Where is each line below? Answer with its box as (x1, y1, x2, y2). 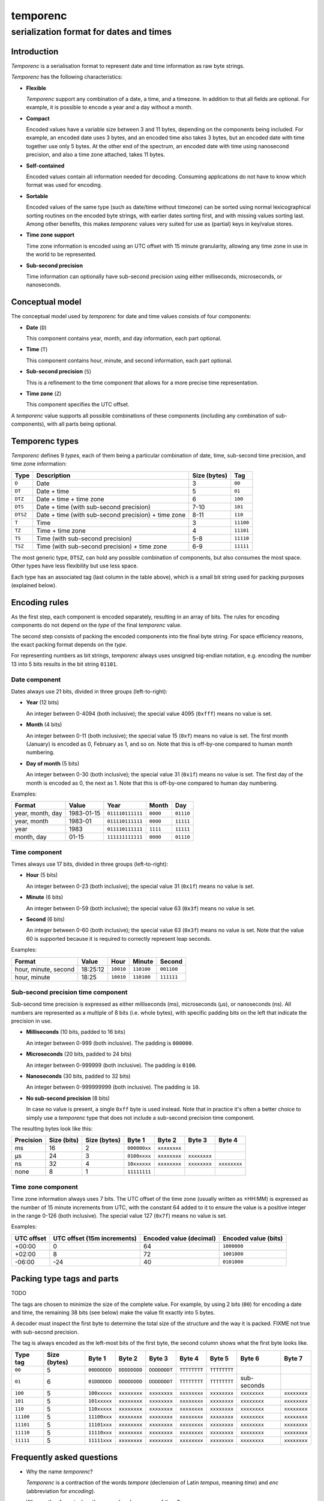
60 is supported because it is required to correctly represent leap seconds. (26, 935, 212, 942)
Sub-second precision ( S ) (26, 368, 92, 375)
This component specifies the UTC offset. (26, 401, 130, 408)
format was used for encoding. (26, 181, 103, 189)
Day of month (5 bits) (26, 760, 80, 767)
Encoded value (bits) (222, 1234, 283, 1242)
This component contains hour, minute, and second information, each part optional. (26, 357, 233, 364)
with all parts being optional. (47, 420, 117, 427)
